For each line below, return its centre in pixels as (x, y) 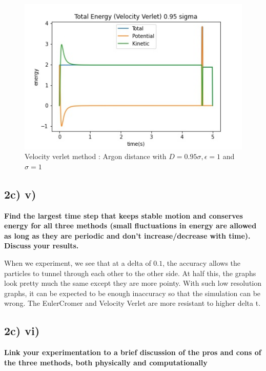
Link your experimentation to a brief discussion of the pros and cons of (133, 352)
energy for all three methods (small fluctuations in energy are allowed (130, 226)
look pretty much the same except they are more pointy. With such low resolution (133, 283)
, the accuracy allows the (202, 263)
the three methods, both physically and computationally (106, 362)
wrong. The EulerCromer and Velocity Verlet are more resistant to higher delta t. (132, 303)
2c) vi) (22, 331)
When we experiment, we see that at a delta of (78, 263)
